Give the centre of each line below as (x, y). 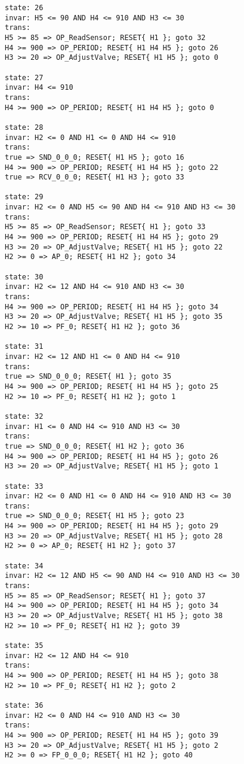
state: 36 (24, 705)
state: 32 (24, 416)
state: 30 (24, 277)
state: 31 (24, 347)
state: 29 (24, 197)
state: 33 (24, 486)
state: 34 (24, 566)
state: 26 (24, 8)
